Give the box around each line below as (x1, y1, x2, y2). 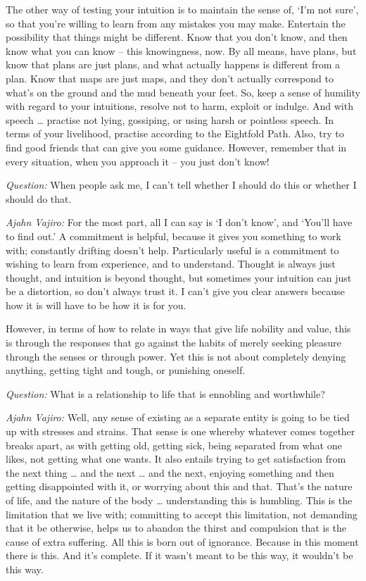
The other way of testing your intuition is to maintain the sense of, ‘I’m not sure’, (6, 2, 359, 16)
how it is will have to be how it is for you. (6, 297, 187, 312)
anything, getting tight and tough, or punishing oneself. (6, 363, 246, 377)
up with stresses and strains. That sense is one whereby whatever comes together (6, 424, 355, 439)
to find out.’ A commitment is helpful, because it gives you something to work (6, 228, 341, 243)
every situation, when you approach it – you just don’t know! (6, 154, 270, 168)
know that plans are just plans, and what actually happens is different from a (6, 57, 340, 72)
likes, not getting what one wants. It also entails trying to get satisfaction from (6, 451, 346, 466)
